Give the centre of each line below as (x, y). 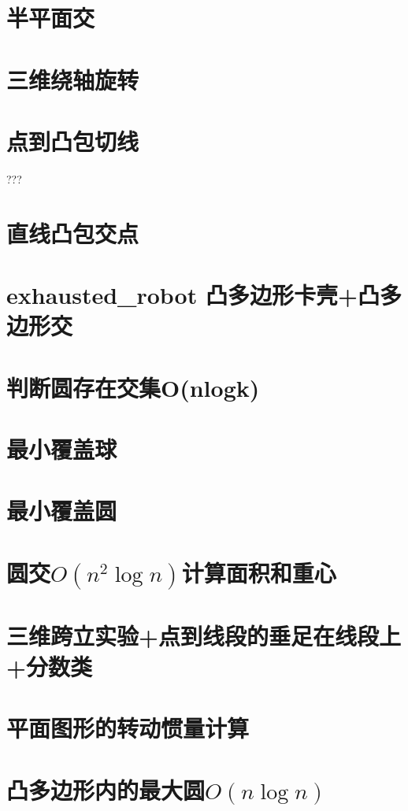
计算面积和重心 (259, 572)
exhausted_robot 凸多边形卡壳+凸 (193, 295)
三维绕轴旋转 (73, 79)
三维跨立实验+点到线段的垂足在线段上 (204, 635)
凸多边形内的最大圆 (106, 789)
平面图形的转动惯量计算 (128, 728)
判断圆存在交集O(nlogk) (133, 387)
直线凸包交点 (73, 233)
